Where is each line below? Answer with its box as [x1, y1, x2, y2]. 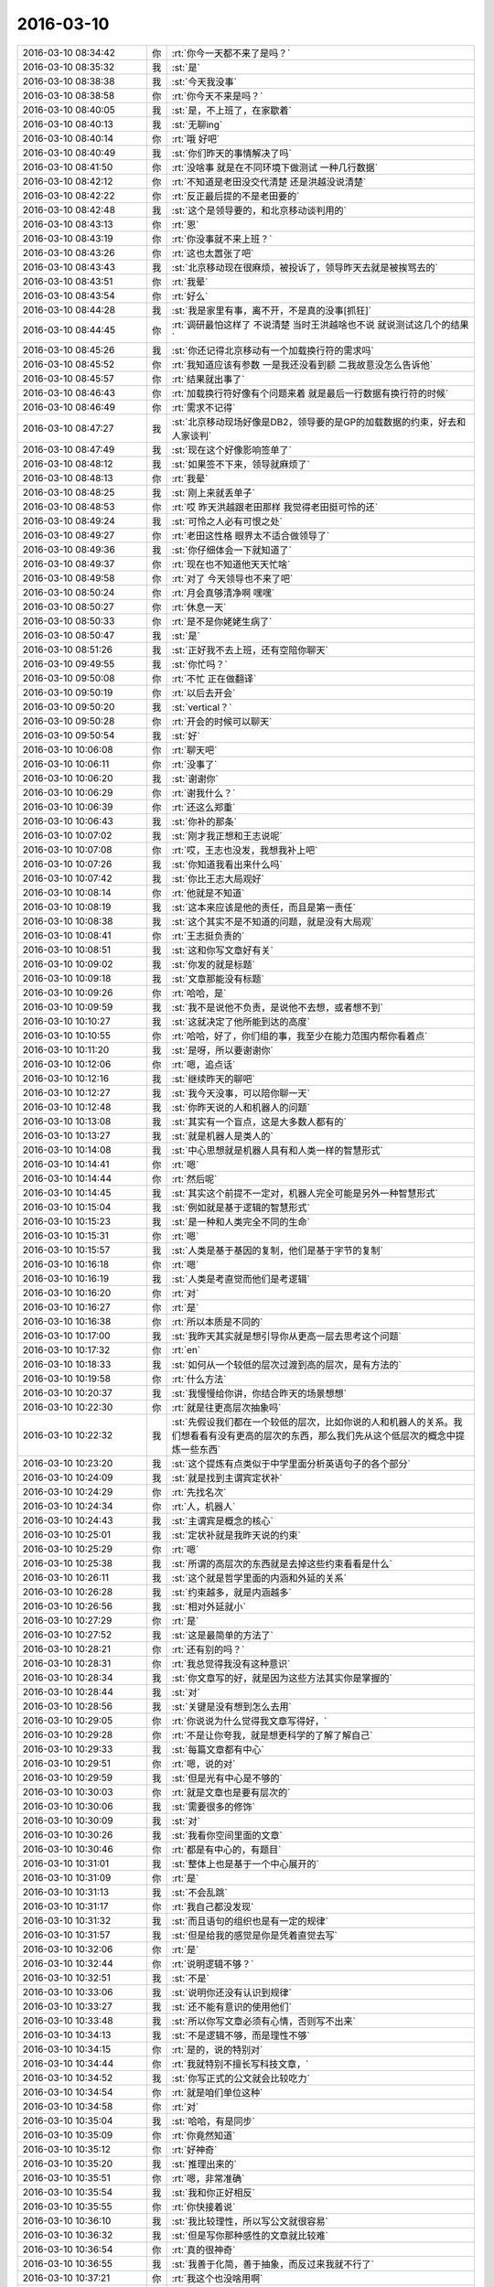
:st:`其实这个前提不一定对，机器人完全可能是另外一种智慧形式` [171, 1186, 438, 1199]
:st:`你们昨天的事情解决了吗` [171, 146, 292, 159]
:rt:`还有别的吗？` [171, 1643, 245, 1656]
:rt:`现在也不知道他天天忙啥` [171, 558, 291, 571]
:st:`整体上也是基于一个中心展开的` [171, 1857, 319, 1870]
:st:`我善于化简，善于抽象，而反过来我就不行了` [171, 2258, 374, 2271]
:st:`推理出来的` [171, 2157, 237, 2170]
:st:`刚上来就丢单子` [171, 486, 255, 499]
